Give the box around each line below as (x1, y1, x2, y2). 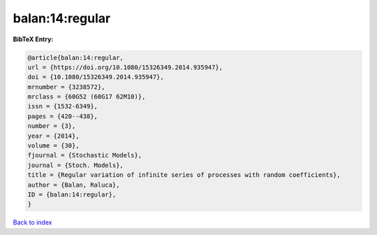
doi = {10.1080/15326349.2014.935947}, (27, 73, 164, 81)
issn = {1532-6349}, (27, 102, 98, 111)
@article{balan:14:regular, (27, 53, 124, 62)
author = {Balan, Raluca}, (27, 180, 120, 189)
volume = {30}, (27, 142, 80, 150)
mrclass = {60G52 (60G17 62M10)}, (27, 93, 146, 101)
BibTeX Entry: (13, 35, 54, 43)
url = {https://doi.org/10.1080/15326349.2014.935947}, (27, 63, 223, 71)
